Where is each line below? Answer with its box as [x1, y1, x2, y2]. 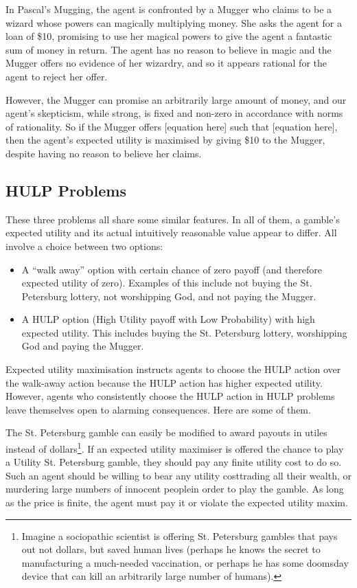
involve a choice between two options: [5, 238, 163, 253]
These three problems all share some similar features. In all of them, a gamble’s [5, 212, 340, 226]
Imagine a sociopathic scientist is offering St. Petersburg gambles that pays [21, 528, 338, 543]
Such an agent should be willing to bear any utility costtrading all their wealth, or [5, 468, 352, 482]
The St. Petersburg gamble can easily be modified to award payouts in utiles [5, 425, 327, 440]
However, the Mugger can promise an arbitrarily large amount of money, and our [5, 92, 347, 106]
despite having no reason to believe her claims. [5, 146, 202, 160]
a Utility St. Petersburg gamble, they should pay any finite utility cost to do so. [5, 455, 342, 469]
